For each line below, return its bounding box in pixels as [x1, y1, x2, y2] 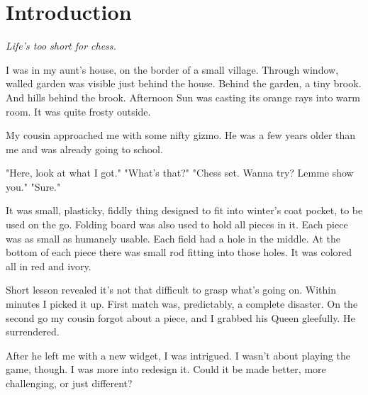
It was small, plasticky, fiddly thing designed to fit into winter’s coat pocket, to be [6, 203, 363, 218]
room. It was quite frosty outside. [6, 104, 151, 118]
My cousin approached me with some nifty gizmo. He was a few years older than [6, 128, 356, 143]
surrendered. [6, 324, 60, 339]
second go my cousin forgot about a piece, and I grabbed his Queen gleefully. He [6, 310, 355, 325]
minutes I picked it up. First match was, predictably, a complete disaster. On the [6, 296, 358, 311]
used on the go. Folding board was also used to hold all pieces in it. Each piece [6, 217, 348, 232]
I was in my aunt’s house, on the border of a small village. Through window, [6, 62, 339, 77]
